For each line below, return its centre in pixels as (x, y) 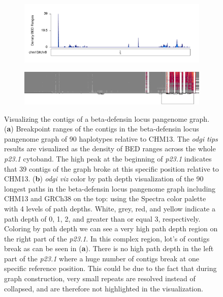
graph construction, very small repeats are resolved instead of (100, 278)
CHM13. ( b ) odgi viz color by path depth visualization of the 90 (104, 179)
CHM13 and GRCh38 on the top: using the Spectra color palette (105, 198)
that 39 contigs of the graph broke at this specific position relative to (112, 168)
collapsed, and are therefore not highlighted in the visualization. (104, 288)
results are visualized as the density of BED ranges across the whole (110, 148)
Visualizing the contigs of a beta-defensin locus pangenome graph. (107, 118)
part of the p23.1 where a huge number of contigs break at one (102, 258)
